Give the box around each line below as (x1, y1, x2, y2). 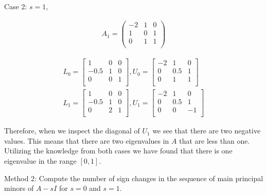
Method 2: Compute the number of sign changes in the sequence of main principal (4, 172, 263, 183)
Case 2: (4, 1, 27, 11)
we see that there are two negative (152, 125, 261, 136)
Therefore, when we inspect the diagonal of (4, 125, 140, 136)
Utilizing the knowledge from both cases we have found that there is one (4, 145, 233, 156)
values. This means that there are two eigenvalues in (4, 135, 169, 146)
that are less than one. (179, 135, 250, 146)
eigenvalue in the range (4, 155, 77, 166)
